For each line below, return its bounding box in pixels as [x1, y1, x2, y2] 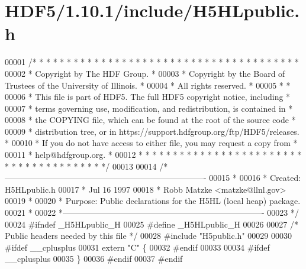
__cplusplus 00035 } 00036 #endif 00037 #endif [5, 252, 183, 265]
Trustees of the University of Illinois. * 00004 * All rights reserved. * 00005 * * [5, 79, 291, 91]
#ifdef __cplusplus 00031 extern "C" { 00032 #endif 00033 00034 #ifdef [5, 241, 270, 253]
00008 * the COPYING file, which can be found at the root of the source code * [5, 114, 296, 126]
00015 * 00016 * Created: [209, 171, 301, 184]
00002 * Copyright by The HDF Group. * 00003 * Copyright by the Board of [5, 67, 285, 79]
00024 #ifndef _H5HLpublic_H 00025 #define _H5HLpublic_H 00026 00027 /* [5, 218, 298, 230]
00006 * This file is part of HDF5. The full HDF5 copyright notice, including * [5, 90, 291, 103]
